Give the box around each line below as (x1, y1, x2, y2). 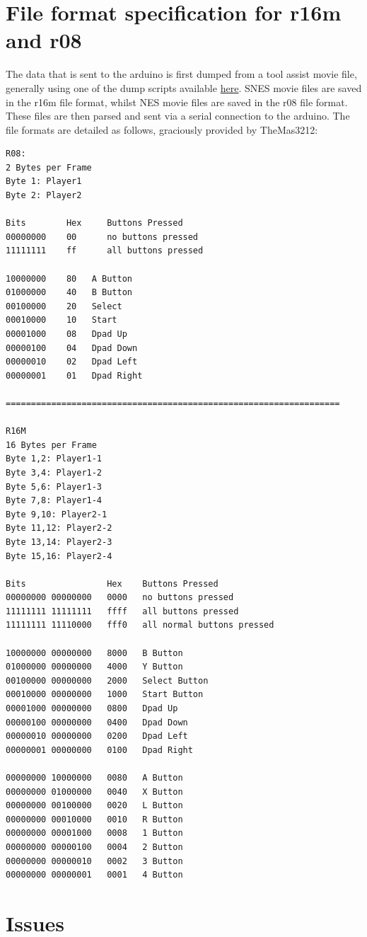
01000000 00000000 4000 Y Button (6, 662, 183, 672)
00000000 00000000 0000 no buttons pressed (6, 592, 234, 603)
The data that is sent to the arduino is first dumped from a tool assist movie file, (6, 67, 357, 81)
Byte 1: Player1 (6, 176, 82, 187)
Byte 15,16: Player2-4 (6, 551, 112, 561)
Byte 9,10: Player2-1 (6, 509, 107, 519)
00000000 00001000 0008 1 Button (6, 828, 183, 839)
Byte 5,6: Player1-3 (6, 481, 103, 492)
